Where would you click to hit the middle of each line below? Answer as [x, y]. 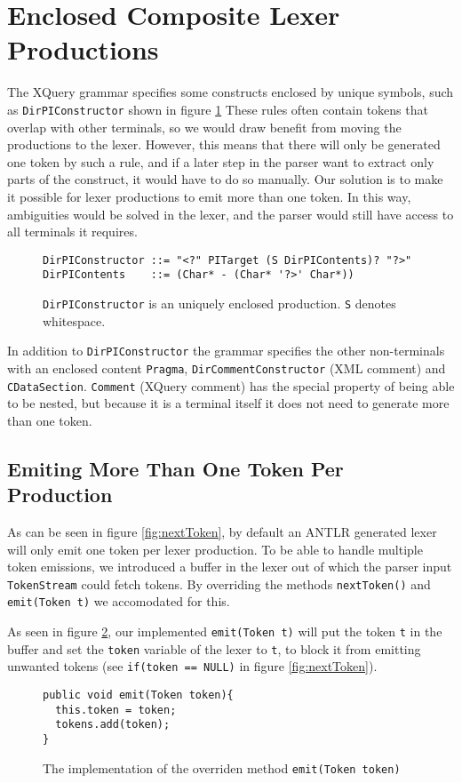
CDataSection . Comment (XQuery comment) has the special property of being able [231, 385]
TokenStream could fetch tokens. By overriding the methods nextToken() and [219, 583]
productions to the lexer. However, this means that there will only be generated [224, 144]
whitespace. [74, 320]
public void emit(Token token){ [138, 695]
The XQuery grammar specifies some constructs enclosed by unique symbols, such [231, 92]
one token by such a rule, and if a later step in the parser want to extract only [221, 161]
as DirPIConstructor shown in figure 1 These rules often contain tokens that [218, 109]
